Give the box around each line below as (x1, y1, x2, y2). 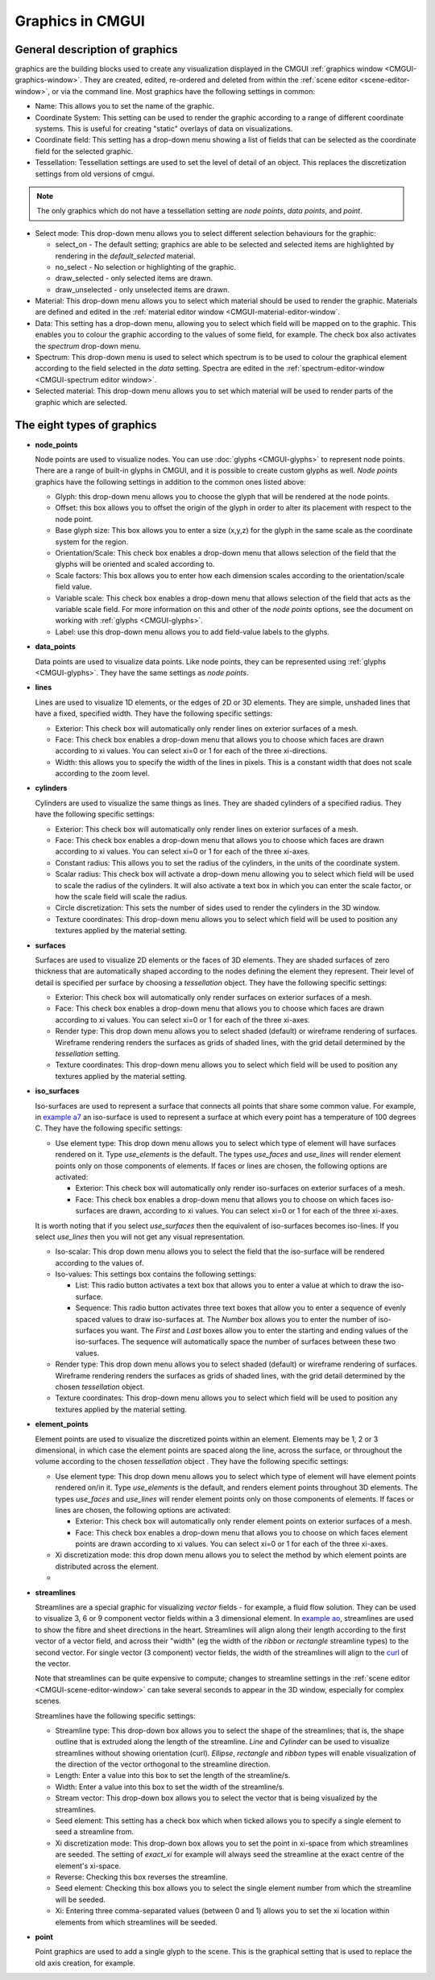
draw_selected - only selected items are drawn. (55, 274, 213, 283)
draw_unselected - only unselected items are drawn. (55, 284, 230, 294)
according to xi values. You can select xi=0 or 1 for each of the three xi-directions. (55, 746, 328, 756)
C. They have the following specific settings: (35, 1123, 183, 1133)
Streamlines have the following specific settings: (35, 1711, 197, 1721)
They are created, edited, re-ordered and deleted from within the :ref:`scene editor (83, 75, 358, 85)
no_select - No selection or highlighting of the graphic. (55, 262, 237, 271)
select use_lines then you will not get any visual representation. (35, 1232, 245, 1242)
